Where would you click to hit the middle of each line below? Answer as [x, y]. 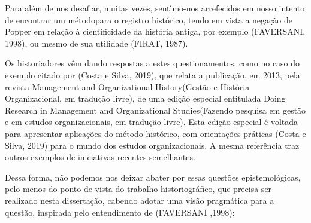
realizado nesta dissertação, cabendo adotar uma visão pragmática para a [140, 200]
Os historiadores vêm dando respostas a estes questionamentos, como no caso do [153, 63]
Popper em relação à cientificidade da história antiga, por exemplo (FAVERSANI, [155, 31]
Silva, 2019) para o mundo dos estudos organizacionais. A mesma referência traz [152, 145]
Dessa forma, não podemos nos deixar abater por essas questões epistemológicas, [153, 177]
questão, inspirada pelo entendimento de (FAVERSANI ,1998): [120, 212]
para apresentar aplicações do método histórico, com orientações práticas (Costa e [155, 133]
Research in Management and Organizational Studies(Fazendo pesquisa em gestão [155, 110]
